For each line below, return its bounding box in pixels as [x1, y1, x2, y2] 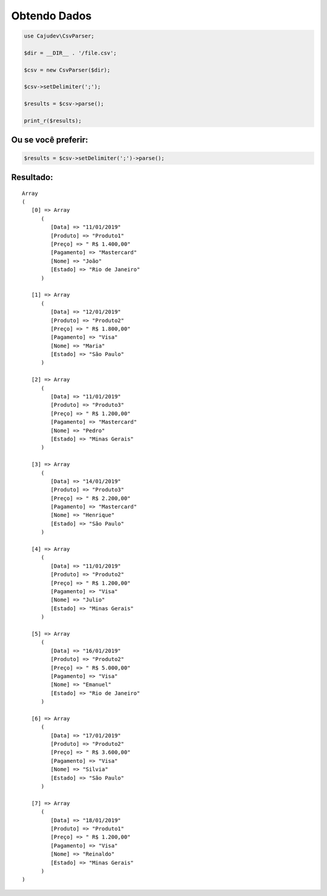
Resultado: [11, 173, 53, 183]
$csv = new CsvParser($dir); [24, 67, 111, 73]
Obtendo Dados [11, 9, 92, 22]
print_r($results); [24, 117, 82, 124]
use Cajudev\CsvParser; [24, 33, 95, 39]
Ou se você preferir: [11, 135, 88, 145]
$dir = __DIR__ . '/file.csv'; [24, 49, 117, 56]
